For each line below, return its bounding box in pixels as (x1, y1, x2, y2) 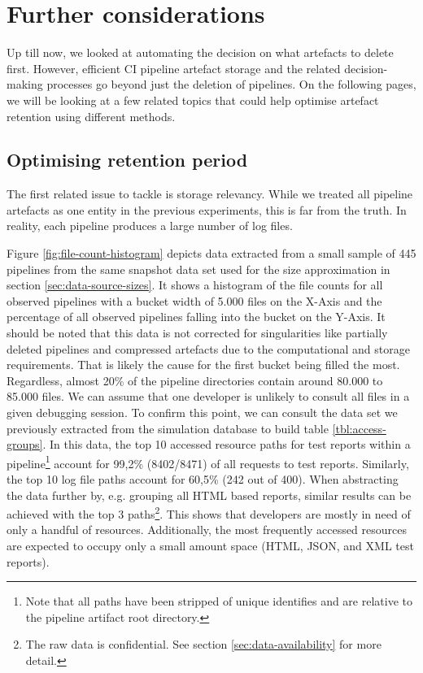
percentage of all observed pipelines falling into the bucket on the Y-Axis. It (7, 308, 386, 325)
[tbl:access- (332, 419, 386, 436)
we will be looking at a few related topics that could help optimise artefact (7, 91, 379, 108)
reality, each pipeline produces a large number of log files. (7, 217, 293, 234)
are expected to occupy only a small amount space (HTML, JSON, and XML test (7, 537, 414, 554)
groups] (7, 436, 43, 453)
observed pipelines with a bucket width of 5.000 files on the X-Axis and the (7, 292, 382, 309)
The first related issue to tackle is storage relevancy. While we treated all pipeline (7, 185, 413, 202)
